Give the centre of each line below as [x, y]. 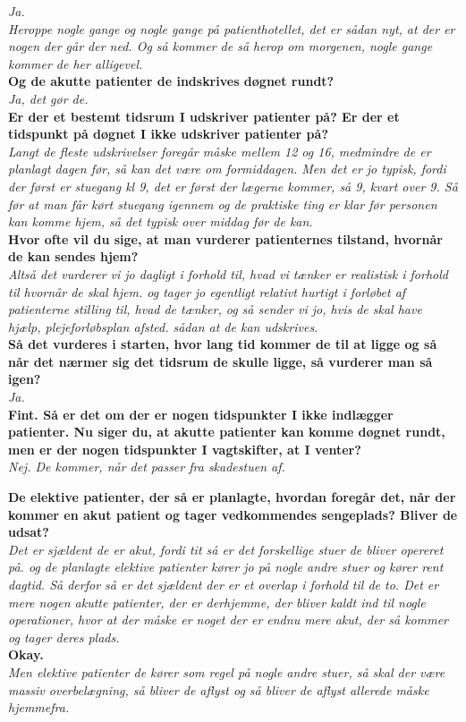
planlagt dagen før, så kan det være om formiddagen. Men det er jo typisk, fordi [227, 169]
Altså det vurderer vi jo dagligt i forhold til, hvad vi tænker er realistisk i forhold [228, 273]
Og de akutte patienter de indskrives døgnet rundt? [171, 81]
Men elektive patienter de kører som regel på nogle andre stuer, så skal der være [227, 671]
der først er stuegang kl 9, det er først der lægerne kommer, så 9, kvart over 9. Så [233, 186]
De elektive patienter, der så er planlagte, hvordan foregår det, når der [232, 497]
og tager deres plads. [64, 637]
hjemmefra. [39, 707]
